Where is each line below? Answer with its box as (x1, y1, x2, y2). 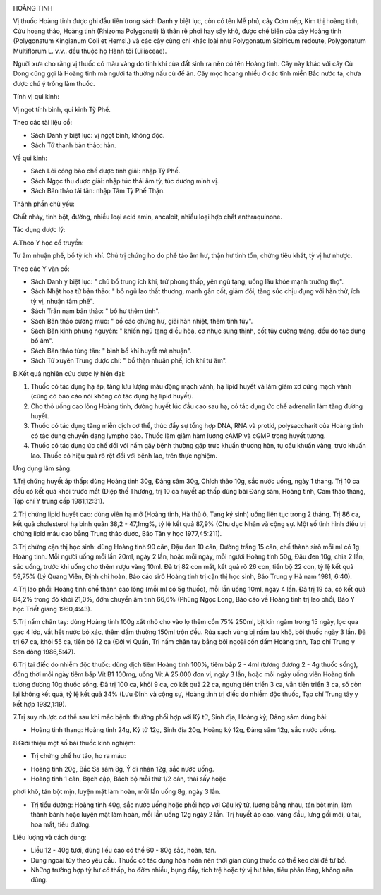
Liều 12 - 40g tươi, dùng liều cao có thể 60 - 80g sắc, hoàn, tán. (30, 846, 217, 855)
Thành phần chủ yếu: (13, 200, 75, 208)
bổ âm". (30, 336, 54, 345)
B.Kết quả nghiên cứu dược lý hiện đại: (13, 369, 126, 377)
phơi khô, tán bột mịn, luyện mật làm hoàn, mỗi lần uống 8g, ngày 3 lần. (13, 787, 222, 796)
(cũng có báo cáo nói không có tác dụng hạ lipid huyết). (30, 392, 194, 401)
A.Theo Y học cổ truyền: (13, 238, 84, 247)
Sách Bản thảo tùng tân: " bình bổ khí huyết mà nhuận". (30, 346, 192, 355)
